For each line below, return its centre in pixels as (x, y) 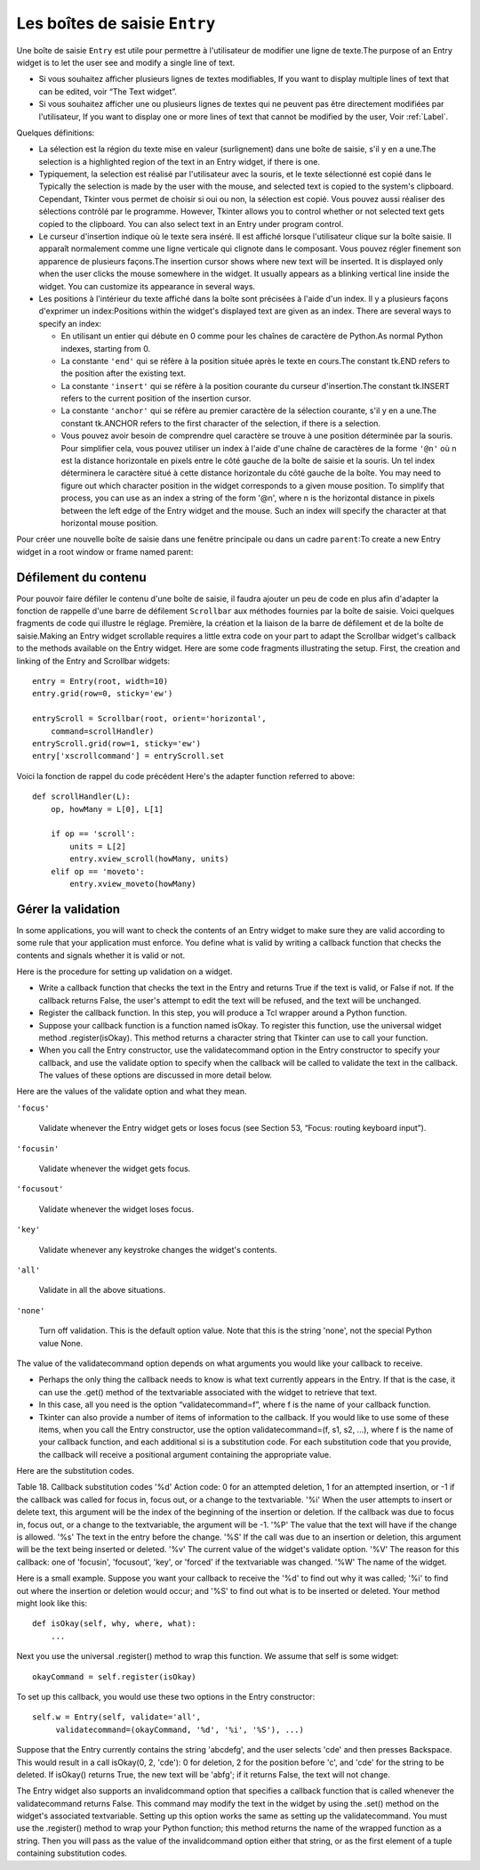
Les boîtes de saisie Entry (116, 23)
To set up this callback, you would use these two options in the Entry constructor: (166, 1696)
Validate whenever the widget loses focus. (116, 1209)
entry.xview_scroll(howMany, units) (150, 859)
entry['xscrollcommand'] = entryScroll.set (128, 756)
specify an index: (70, 323)
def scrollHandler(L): (82, 797)
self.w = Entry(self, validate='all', (117, 1717)
